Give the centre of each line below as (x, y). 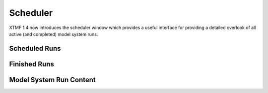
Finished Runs (32, 64)
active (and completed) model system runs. (54, 34)
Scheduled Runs (35, 48)
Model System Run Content (53, 79)
